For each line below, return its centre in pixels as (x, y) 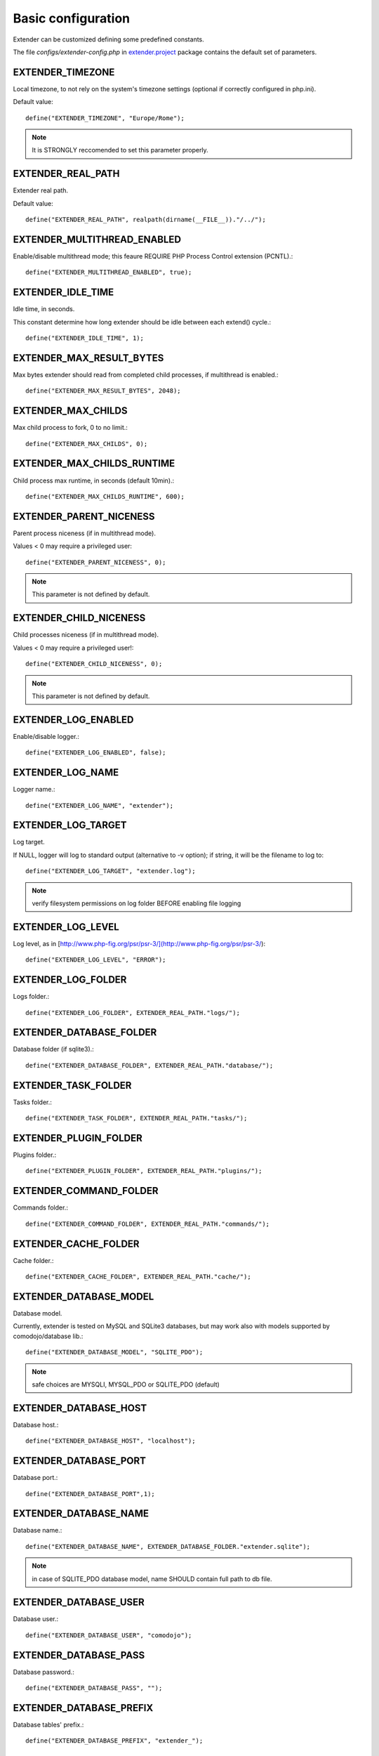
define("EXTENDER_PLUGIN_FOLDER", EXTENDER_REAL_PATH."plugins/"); (144, 1171)
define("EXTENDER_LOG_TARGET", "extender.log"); (111, 871)
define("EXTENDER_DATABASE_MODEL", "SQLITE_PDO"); (114, 1352)
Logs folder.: (31, 997)
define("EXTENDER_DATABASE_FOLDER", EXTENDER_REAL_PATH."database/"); (149, 1065)
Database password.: (44, 1672)
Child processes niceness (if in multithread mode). (86, 635)
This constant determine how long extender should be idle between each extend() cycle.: (142, 322)
